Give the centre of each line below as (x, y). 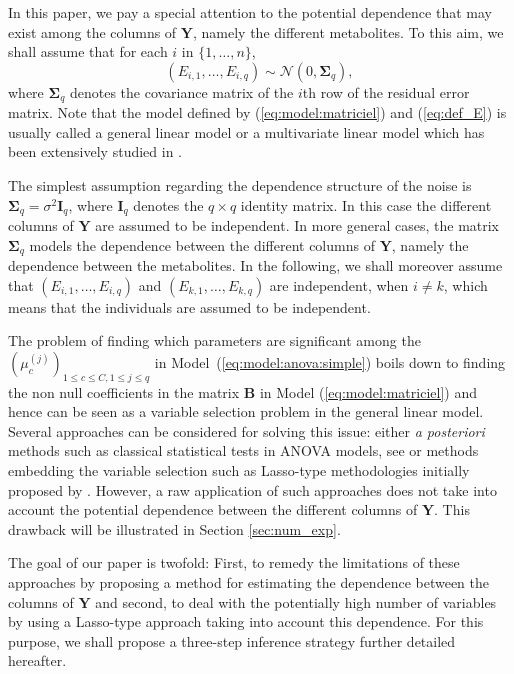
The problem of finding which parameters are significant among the (214, 340)
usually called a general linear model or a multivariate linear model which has (246, 131)
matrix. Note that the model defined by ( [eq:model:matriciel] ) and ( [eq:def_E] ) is (257, 112)
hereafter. (37, 660)
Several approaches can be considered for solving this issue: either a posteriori (246, 430)
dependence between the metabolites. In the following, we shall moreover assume (255, 265)
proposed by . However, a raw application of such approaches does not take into (252, 489)
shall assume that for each (88, 51)
